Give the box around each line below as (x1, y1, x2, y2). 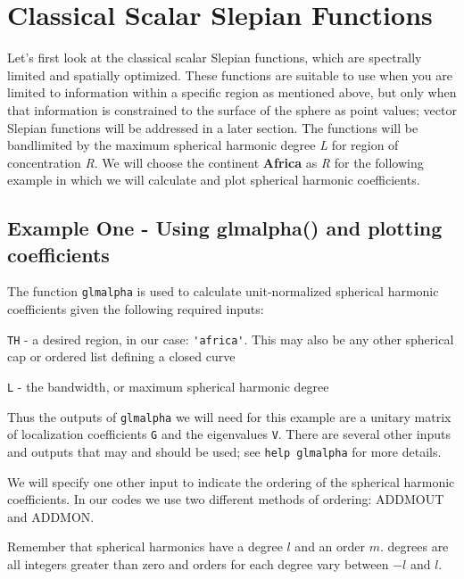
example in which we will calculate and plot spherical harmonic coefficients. (7, 170, 420, 189)
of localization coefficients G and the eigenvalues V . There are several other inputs (7, 425, 451, 443)
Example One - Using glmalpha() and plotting (7, 214, 443, 242)
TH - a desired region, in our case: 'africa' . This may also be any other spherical (7, 329, 454, 348)
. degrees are (379, 537, 449, 556)
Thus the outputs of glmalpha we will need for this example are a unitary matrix (7, 407, 452, 426)
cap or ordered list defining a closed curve (7, 347, 236, 366)
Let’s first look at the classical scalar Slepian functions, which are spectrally (7, 48, 422, 67)
